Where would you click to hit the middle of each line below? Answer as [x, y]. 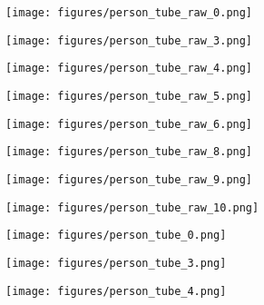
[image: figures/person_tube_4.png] [116, 291]
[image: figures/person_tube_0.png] [116, 236]
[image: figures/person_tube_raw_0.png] [129, 13]
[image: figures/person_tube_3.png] [116, 263]
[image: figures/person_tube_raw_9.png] [129, 179]
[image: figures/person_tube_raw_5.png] [129, 96]
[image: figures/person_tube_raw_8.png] [129, 152]
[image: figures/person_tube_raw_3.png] [129, 40]
